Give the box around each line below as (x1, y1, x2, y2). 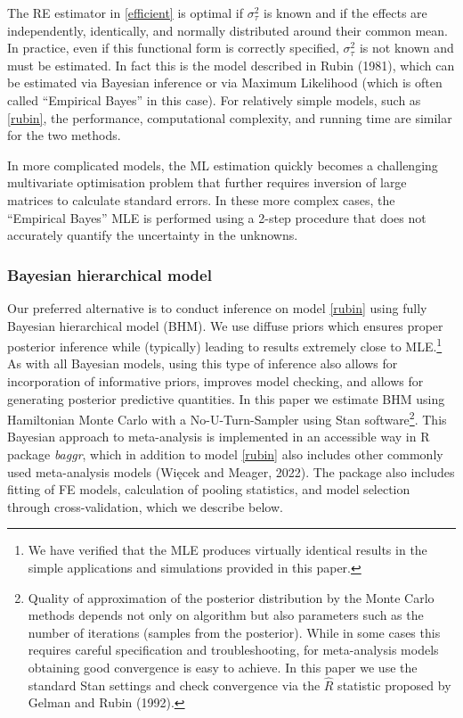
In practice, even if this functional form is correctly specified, (7, 38, 339, 57)
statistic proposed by (337, 675, 451, 694)
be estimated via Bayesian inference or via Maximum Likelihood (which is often (7, 73, 443, 92)
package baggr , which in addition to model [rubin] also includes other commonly (7, 445, 443, 463)
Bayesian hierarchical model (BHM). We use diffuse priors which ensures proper (7, 316, 443, 334)
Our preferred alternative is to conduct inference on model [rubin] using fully (7, 298, 427, 317)
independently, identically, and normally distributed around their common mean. (7, 21, 448, 39)
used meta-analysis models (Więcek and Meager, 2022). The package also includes (7, 462, 455, 481)
